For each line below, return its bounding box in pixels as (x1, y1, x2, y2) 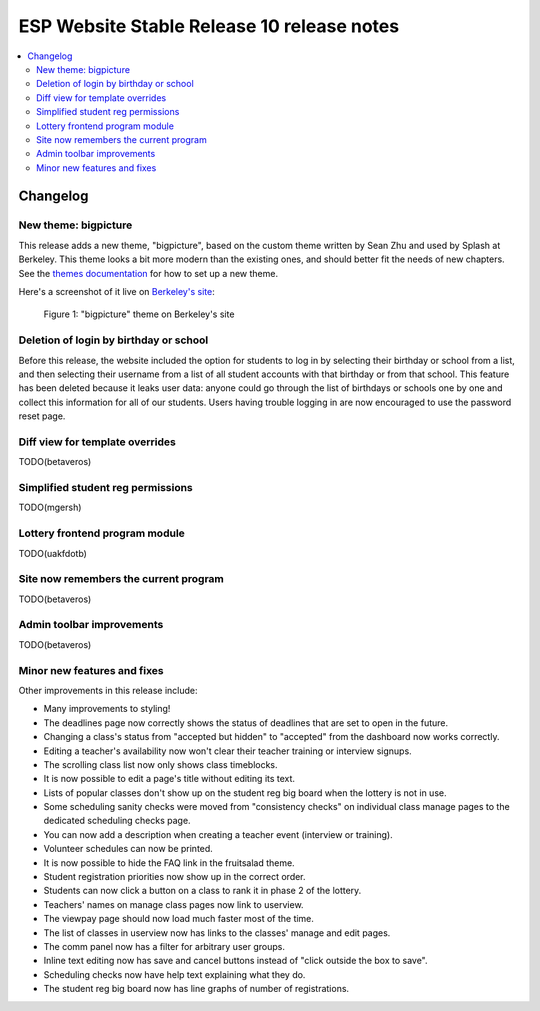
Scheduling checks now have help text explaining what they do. (43, 968, 306, 980)
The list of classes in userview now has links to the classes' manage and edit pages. (43, 926, 391, 939)
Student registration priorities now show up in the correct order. (43, 871, 306, 883)
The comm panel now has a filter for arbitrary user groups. (43, 940, 285, 952)
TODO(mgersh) (18, 501, 82, 514)
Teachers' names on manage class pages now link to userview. (43, 898, 304, 910)
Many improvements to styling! (43, 703, 171, 715)
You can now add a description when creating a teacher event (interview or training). (43, 828, 394, 840)
